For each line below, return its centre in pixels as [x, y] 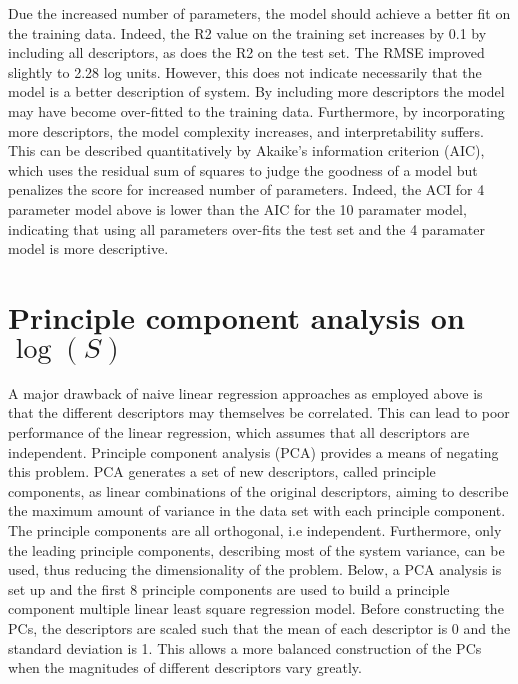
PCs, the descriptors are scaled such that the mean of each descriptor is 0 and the [259, 627]
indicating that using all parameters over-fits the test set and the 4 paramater [246, 228]
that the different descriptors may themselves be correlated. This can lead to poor [259, 412]
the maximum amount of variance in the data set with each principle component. [257, 510]
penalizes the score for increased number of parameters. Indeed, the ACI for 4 [246, 189]
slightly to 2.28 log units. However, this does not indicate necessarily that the [245, 71]
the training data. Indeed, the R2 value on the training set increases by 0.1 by [247, 32]
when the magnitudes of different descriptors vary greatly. [185, 667]
